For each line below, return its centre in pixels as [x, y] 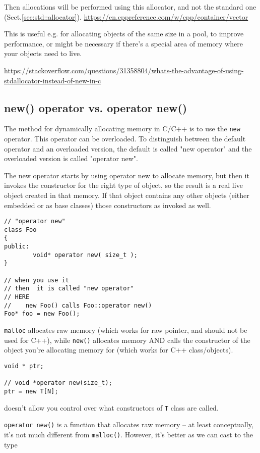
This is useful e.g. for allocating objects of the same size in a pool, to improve [124, 34]
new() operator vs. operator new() [96, 107]
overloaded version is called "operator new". [71, 158]
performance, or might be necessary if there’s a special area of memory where [123, 43]
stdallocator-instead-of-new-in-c [53, 80]
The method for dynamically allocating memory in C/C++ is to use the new [122, 129]
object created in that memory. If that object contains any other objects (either [127, 195]
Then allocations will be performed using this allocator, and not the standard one [130, 7]
